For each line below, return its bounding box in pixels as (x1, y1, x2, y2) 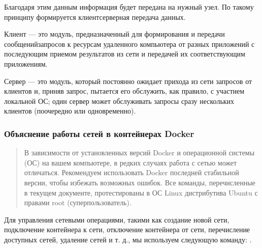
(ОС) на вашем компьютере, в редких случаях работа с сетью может (24, 157, 237, 168)
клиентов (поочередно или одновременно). (4, 105, 136, 116)
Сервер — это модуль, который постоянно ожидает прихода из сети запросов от (4, 75, 252, 86)
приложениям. (4, 58, 48, 69)
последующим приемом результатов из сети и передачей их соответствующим (4, 48, 245, 59)
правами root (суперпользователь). (24, 197, 132, 208)
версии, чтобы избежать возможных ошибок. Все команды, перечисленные (24, 177, 255, 187)
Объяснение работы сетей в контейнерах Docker (4, 127, 194, 140)
